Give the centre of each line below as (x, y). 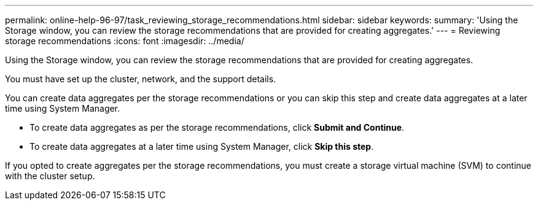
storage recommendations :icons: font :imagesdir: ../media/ (125, 41)
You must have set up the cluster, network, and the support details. (141, 79)
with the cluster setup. (50, 176)
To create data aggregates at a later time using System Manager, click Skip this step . (202, 146)
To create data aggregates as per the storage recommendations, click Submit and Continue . (217, 127)
